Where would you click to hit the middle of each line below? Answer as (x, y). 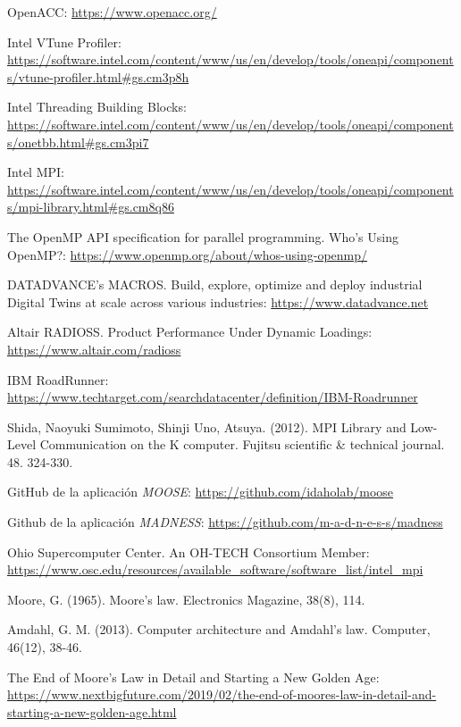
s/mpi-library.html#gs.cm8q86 (91, 207)
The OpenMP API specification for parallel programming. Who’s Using (203, 236)
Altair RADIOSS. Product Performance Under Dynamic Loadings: (190, 332)
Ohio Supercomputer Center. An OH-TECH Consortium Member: (189, 552)
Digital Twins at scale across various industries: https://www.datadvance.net (218, 301)
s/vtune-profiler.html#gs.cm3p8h (98, 76)
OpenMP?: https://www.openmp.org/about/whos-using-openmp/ (188, 254)
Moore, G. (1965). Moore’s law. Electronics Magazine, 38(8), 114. (186, 599)
